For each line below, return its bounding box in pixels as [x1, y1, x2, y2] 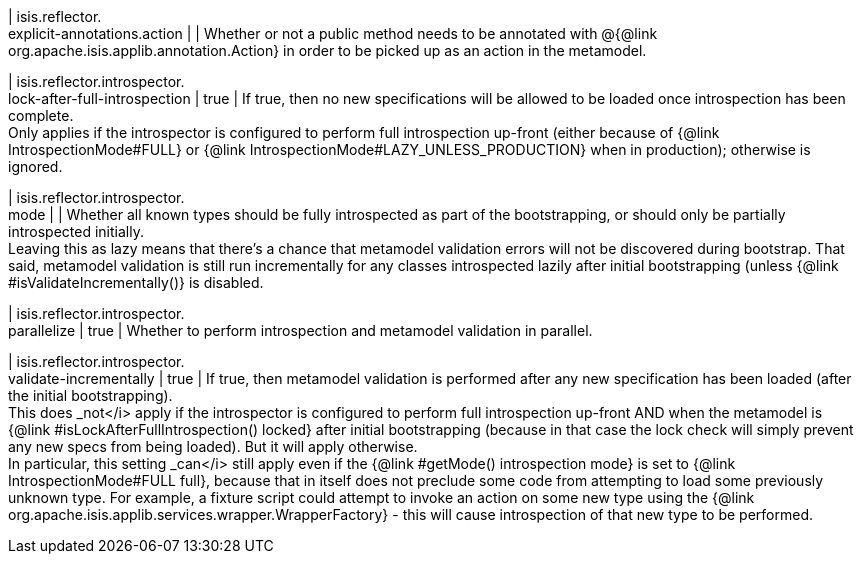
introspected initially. [8, 223, 144, 240]
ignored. [8, 158, 63, 175]
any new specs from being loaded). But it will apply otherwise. [8, 438, 418, 455]
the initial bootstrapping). [8, 387, 173, 404]
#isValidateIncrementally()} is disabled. [8, 274, 264, 291]
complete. [8, 107, 74, 124]
